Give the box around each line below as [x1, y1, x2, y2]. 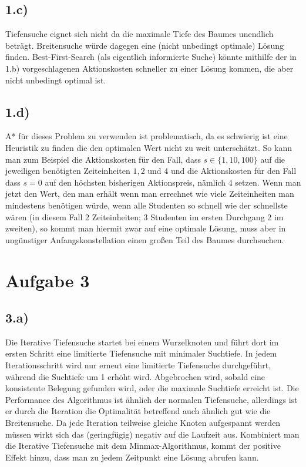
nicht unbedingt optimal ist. [5, 73, 106, 86]
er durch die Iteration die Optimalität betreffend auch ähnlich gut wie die [5, 405, 271, 417]
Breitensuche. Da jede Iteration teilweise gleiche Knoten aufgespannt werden [5, 416, 281, 429]
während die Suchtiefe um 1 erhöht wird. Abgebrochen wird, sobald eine [5, 370, 265, 382]
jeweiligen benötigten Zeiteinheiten [5, 164, 130, 177]
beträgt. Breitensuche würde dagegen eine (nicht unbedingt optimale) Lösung [5, 39, 284, 51]
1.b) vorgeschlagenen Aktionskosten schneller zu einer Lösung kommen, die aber [5, 62, 294, 74]
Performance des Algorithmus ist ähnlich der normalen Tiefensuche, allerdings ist [5, 393, 298, 405]
